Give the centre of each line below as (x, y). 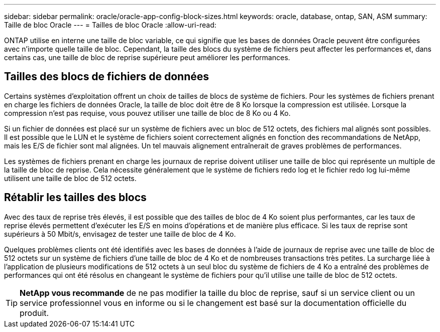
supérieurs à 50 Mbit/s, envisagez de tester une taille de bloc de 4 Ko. (120, 234)
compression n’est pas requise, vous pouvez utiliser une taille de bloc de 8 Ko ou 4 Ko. (147, 113)
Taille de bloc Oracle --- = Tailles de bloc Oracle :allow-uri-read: (110, 25)
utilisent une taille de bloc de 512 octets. (70, 178)
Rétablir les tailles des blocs (75, 198)
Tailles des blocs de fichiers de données (106, 77)
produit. (34, 313)
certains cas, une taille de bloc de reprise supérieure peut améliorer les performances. (147, 57)
